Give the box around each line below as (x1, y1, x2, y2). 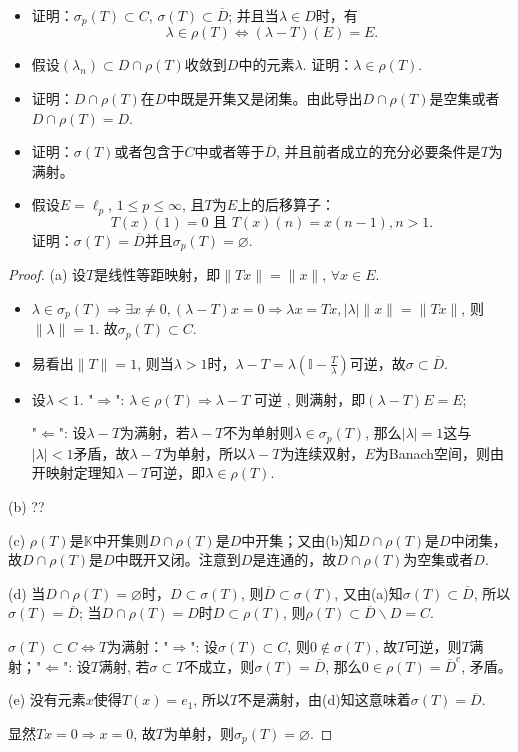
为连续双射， (280, 442, 365, 463)
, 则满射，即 (286, 388, 366, 409)
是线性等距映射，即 (94, 264, 221, 285)
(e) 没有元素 (8, 689, 86, 710)
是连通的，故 (252, 549, 337, 570)
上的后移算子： (237, 194, 336, 215)
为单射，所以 (162, 442, 247, 463)
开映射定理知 (31, 462, 116, 483)
